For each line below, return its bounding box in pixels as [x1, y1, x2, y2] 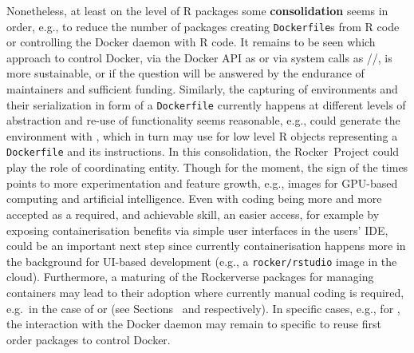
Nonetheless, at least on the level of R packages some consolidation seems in [6, 2, 388, 18]
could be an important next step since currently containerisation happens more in [6, 237, 406, 254]
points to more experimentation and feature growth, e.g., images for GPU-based [6, 174, 398, 191]
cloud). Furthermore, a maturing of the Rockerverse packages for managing [6, 268, 374, 285]
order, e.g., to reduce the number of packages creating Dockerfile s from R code [6, 18, 400, 34]
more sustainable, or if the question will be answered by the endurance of [6, 65, 365, 81]
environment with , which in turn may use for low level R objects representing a [6, 127, 398, 144]
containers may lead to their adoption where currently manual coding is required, [6, 284, 404, 300]
